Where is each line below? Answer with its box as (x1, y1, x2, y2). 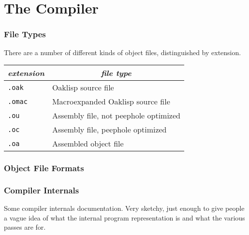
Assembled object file (52, 138, 124, 149)
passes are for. (4, 222, 46, 232)
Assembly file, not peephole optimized (52, 110, 180, 121)
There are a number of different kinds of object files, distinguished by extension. (4, 47, 241, 57)
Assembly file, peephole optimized (52, 124, 167, 135)
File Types (4, 28, 46, 40)
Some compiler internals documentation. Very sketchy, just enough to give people (4, 203, 245, 213)
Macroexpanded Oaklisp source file (52, 96, 170, 107)
